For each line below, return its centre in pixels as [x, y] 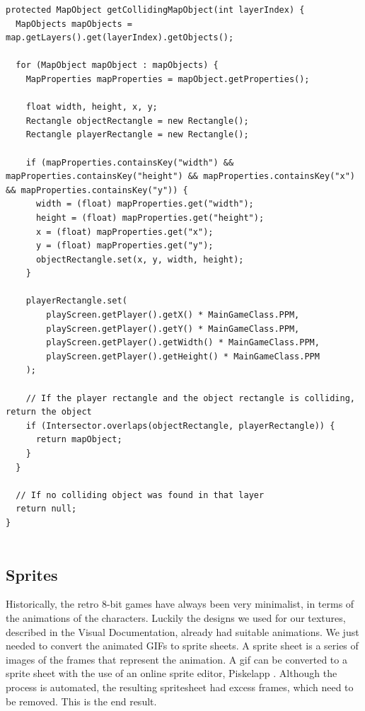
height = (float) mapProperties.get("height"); [150, 218]
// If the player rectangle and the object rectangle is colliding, [190, 398]
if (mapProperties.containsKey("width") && [130, 162]
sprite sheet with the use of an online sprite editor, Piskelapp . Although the [172, 673]
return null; [46, 509]
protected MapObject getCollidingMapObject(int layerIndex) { [155, 10]
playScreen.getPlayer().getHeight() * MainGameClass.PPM [183, 356]
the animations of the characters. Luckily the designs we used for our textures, [176, 617]
